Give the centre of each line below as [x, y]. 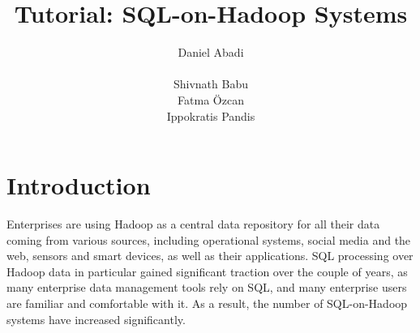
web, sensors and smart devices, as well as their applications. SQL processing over [210, 256]
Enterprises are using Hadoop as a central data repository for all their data [193, 224]
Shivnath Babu [210, 84]
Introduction [79, 185]
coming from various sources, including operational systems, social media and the [209, 239]
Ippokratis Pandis [211, 115]
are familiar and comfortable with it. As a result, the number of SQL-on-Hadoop [207, 303]
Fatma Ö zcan [211, 99]
